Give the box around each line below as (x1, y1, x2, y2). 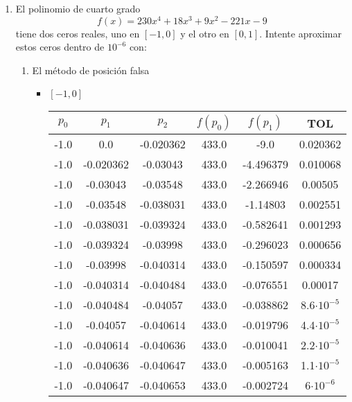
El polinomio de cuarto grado (15, 1, 141, 15)
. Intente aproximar (259, 26, 342, 40)
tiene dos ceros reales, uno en (15, 26, 140, 40)
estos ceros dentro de (15, 40, 105, 54)
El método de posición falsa (32, 62, 150, 77)
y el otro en (180, 26, 229, 40)
